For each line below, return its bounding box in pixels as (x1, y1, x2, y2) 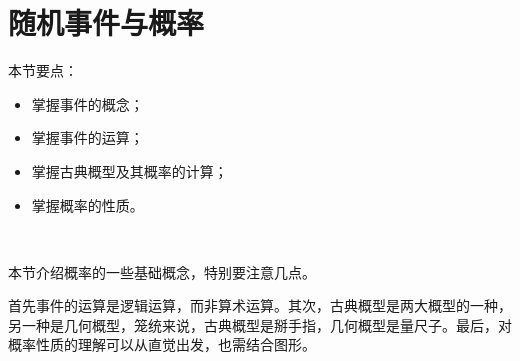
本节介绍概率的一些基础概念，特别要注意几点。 (8, 261, 316, 282)
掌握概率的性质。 (31, 194, 144, 215)
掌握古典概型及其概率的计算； (31, 160, 228, 181)
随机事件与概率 (8, 2, 205, 43)
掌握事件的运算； (31, 127, 144, 148)
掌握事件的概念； (31, 93, 144, 114)
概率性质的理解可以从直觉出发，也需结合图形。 (8, 334, 316, 355)
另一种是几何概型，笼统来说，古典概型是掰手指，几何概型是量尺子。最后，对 (8, 314, 512, 335)
